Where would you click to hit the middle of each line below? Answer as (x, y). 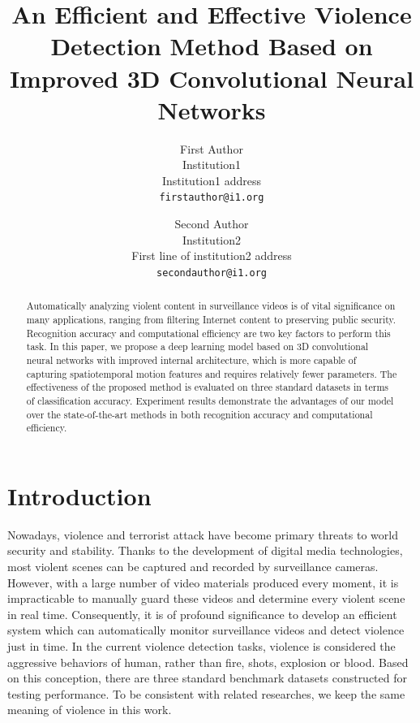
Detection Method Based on (212, 46)
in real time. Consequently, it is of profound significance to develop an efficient (202, 614)
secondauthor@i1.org (212, 273)
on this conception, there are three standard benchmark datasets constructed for (207, 678)
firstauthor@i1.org (212, 198)
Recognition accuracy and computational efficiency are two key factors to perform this (208, 333)
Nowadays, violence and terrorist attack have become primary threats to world (203, 534)
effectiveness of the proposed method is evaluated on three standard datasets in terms (207, 387)
